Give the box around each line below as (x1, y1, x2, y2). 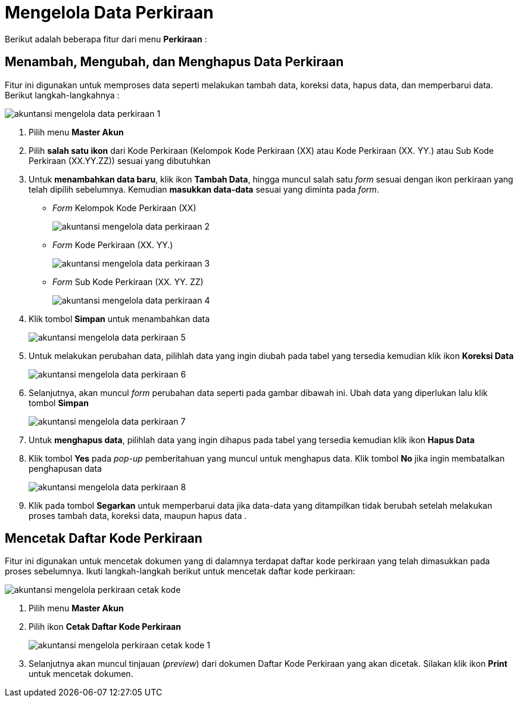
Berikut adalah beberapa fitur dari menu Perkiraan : (5, 33, 207, 44)
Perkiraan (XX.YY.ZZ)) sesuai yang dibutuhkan (29, 155, 211, 166)
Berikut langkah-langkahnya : (5, 89, 120, 100)
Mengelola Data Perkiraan (5, 2, 214, 23)
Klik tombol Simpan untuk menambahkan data (29, 313, 210, 324)
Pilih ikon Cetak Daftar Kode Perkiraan (29, 621, 181, 632)
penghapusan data (29, 463, 102, 474)
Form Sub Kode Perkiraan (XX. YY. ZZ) (52, 276, 204, 287)
